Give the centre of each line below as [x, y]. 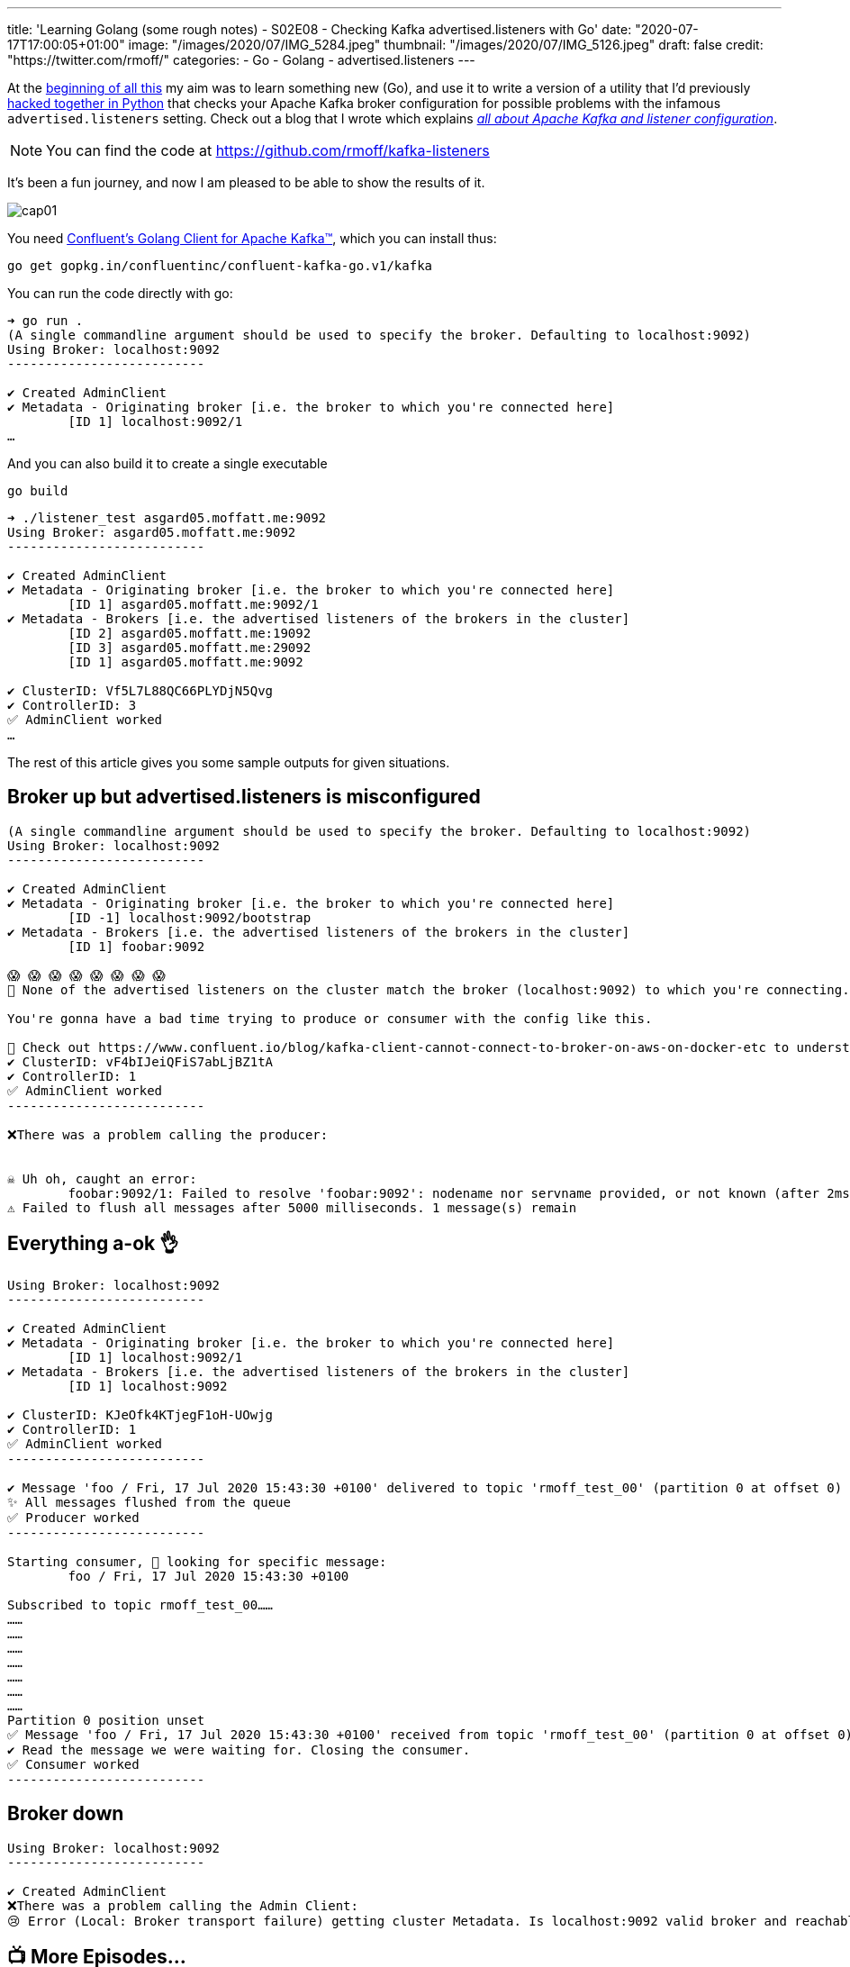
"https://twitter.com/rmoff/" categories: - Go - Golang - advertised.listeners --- [241, 60]
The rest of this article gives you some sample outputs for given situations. [229, 762]
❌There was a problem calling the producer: [168, 1134]
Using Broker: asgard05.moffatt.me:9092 [152, 532]
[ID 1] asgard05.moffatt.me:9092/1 [193, 604]
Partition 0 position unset [106, 1720]
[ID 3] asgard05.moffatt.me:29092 [190, 648]
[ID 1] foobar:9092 [136, 946]
